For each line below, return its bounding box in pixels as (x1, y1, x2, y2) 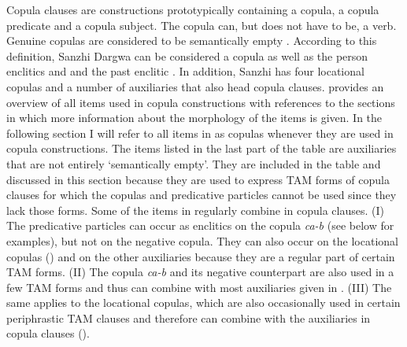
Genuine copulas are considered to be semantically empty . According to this (6, 32, 377, 49)
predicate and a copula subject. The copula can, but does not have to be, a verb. (6, 17, 397, 33)
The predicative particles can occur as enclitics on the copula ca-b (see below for (6, 217, 394, 234)
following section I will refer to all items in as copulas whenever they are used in (6, 124, 394, 141)
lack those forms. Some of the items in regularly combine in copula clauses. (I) (6, 201, 384, 218)
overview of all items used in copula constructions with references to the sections (6, 94, 395, 110)
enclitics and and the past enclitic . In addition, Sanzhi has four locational (6, 63, 364, 79)
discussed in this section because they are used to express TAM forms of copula (6, 171, 390, 187)
